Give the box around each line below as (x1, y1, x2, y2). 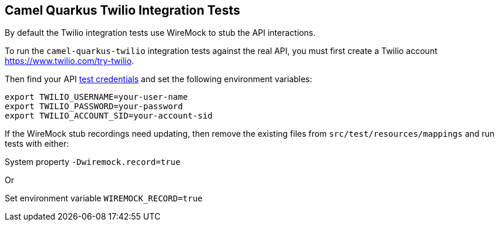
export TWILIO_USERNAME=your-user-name (5, 92, 188, 102)
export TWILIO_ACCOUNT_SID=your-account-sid (5, 111, 213, 121)
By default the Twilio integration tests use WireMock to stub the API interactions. (5, 28, 316, 38)
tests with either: (5, 139, 69, 149)
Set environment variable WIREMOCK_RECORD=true (5, 193, 203, 204)
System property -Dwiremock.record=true (5, 157, 181, 167)
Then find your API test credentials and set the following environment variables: (5, 74, 312, 85)
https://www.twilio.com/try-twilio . (5, 56, 134, 66)
